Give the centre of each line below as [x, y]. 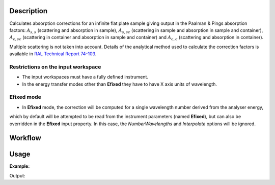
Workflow [25, 138]
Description [29, 11]
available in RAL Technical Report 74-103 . [53, 54]
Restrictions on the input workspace [55, 67]
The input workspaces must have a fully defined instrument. [85, 77]
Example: [20, 166]
